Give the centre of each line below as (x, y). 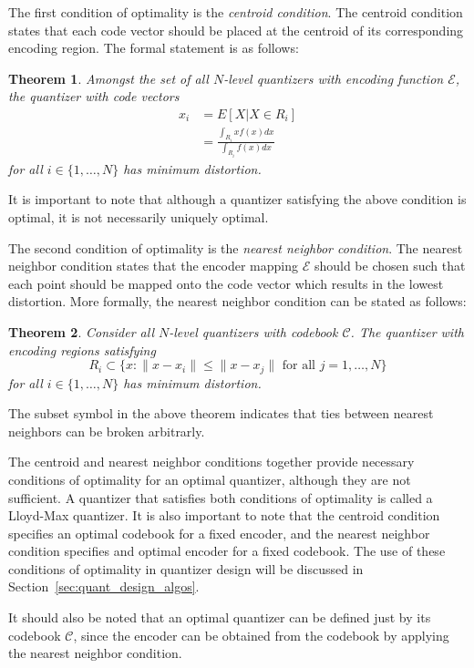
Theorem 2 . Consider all (81, 331)
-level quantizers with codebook (253, 331)
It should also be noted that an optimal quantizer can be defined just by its (220, 617)
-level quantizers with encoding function (334, 78)
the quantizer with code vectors (94, 96)
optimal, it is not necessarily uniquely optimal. (139, 216)
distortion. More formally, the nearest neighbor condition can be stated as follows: (237, 301)
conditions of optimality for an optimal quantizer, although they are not (210, 479)
